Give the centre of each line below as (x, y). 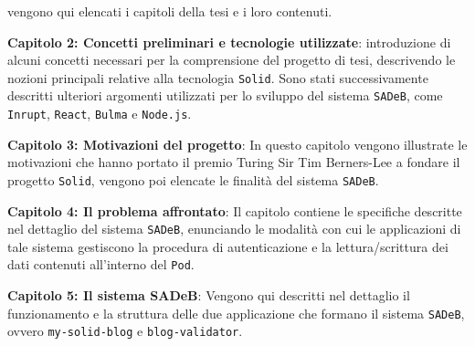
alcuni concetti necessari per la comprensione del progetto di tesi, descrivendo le (232, 60)
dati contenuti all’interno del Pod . (101, 264)
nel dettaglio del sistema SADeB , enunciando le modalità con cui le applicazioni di (234, 229)
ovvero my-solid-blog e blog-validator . (125, 331)
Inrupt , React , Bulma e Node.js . (100, 114)
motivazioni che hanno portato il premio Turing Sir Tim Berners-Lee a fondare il (234, 162)
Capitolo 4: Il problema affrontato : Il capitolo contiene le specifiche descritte (235, 210)
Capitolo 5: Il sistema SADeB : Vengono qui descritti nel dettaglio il (209, 295)
